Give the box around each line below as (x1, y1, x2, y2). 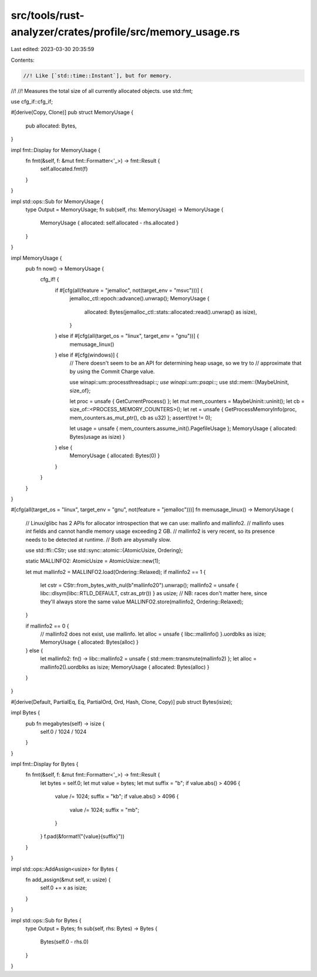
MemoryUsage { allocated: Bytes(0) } (69, 452, 160, 459)
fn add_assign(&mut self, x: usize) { (25, 876, 111, 883)
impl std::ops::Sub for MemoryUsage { (11, 197, 104, 205)
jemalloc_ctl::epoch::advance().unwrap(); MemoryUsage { (69, 295, 210, 302)
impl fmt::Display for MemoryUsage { (11, 146, 101, 153)
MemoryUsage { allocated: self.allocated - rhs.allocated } (40, 219, 179, 226)
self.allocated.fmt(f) (40, 165, 88, 173)
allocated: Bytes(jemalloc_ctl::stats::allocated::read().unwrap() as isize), (84, 308, 258, 315)
